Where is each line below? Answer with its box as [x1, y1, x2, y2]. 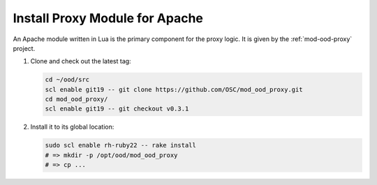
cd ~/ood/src [45, 76, 90, 83]
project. [13, 44, 36, 52]
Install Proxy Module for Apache [13, 10, 204, 26]
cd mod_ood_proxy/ [45, 95, 108, 104]
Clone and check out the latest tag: [30, 57, 132, 65]
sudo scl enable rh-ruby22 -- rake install [45, 141, 197, 150]
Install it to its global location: [30, 122, 114, 131]
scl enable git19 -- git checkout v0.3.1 [45, 105, 189, 113]
